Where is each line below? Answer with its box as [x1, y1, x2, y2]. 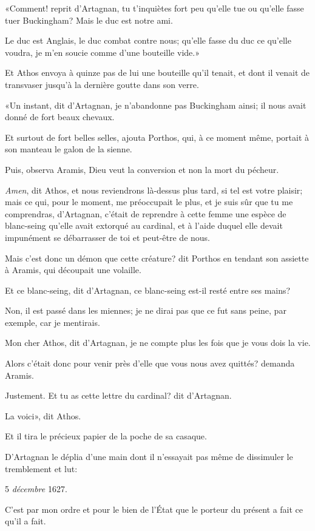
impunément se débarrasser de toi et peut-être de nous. [5, 231, 210, 243]
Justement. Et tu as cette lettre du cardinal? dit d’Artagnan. [5, 389, 232, 402]
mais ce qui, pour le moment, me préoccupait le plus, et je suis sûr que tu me [5, 195, 293, 208]
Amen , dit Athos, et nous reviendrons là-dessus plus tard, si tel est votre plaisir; [5, 183, 303, 196]
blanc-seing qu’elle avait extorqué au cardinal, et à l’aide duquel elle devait [5, 219, 283, 232]
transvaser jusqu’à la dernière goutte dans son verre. [5, 78, 199, 90]
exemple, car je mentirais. [5, 316, 100, 328]
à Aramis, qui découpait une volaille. [5, 263, 141, 276]
